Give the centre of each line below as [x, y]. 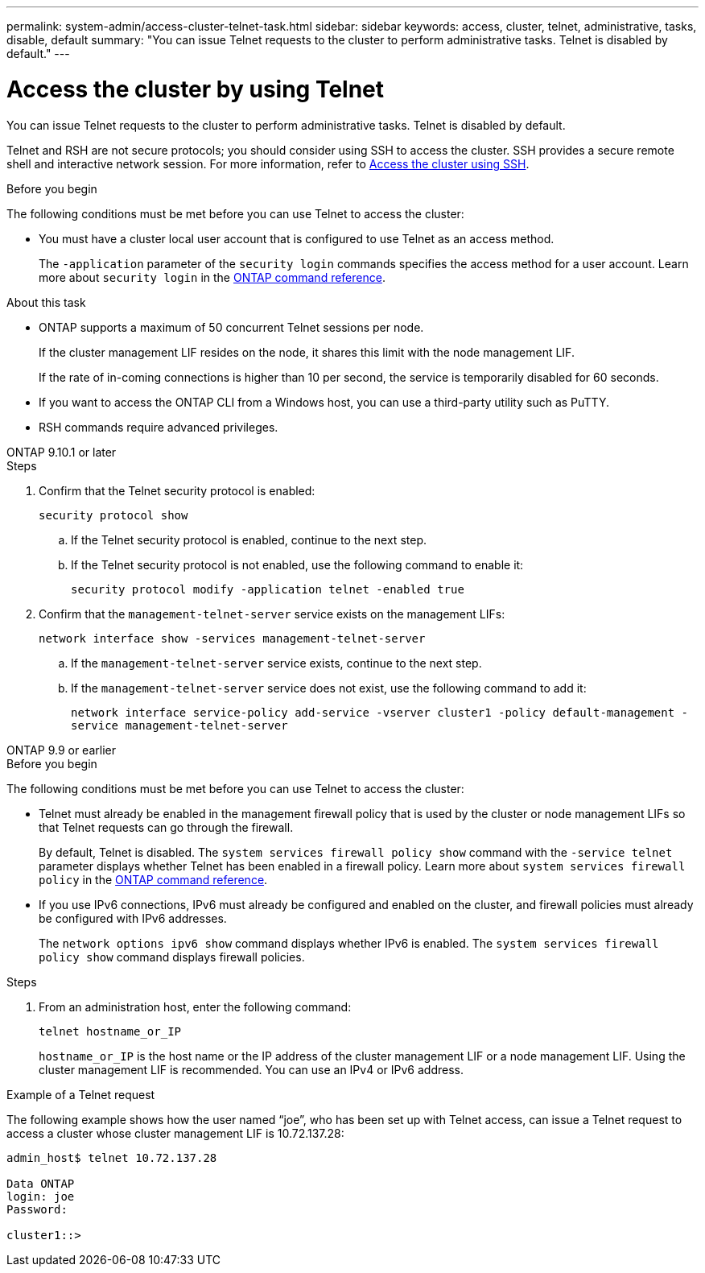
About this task [46, 302]
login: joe [41, 1196]
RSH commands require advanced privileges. [159, 427]
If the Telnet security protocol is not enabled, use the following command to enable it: [297, 564]
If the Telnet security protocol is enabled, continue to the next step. [249, 539]
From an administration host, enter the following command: [195, 1006]
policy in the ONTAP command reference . [153, 879]
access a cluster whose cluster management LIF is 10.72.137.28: [175, 1133]
